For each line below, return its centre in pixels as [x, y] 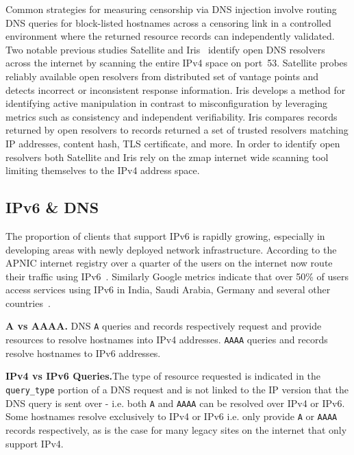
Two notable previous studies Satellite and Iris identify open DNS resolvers [165, 49]
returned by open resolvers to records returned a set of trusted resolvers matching [177, 130]
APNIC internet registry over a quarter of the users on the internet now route [169, 263]
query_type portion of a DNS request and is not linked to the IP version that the [177, 389]
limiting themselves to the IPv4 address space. [103, 170]
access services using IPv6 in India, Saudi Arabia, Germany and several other [168, 290]
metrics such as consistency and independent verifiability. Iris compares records [172, 116]
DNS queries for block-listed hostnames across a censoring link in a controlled [168, 22]
